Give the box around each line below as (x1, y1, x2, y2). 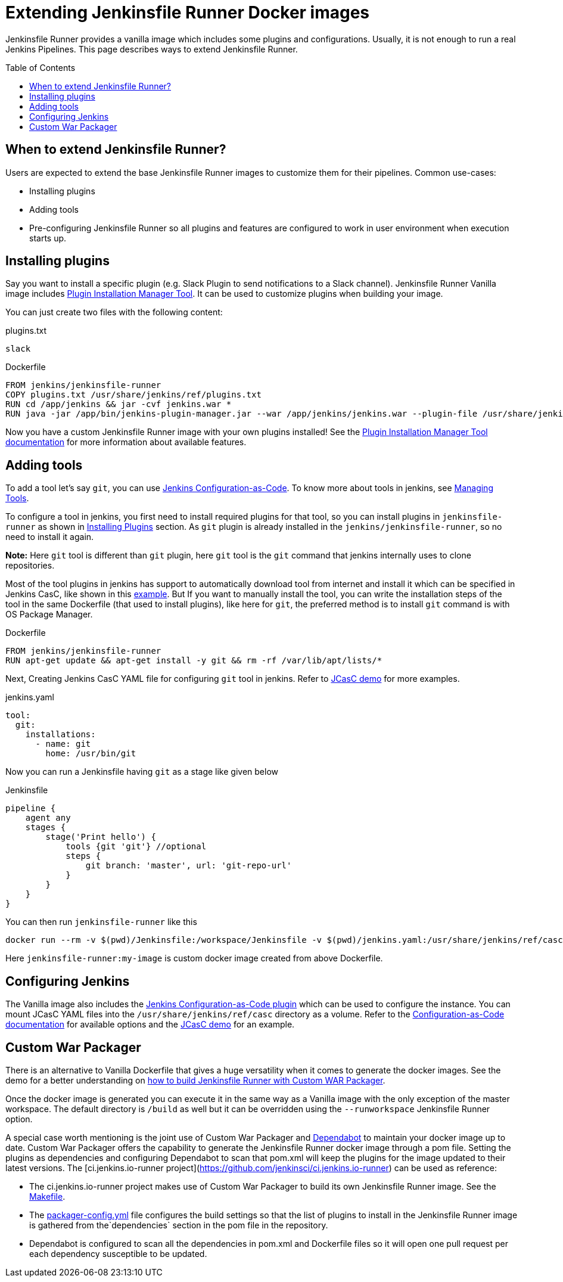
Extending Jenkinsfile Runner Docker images (5, 2, 370, 23)
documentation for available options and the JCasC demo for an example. (5, 1019, 295, 1030)
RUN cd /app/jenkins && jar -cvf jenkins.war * (5, 399, 232, 409)
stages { (25, 822, 66, 833)
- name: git (35, 739, 91, 749)
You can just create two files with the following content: (5, 307, 223, 318)
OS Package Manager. (5, 609, 93, 620)
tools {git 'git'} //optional (66, 842, 207, 852)
